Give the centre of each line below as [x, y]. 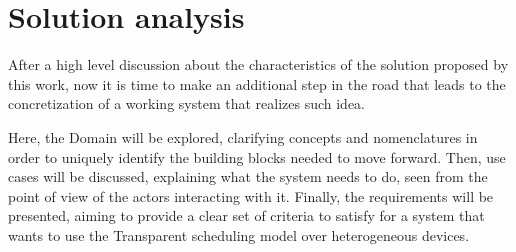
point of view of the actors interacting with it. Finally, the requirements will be [251, 195]
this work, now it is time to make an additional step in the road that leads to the [257, 83]
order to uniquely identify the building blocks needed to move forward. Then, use [257, 156]
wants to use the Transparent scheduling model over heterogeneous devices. [239, 234]
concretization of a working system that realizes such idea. [186, 103]
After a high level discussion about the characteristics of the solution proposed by [258, 64]
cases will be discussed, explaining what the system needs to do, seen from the [248, 176]
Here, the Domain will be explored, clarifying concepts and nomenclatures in [243, 136]
